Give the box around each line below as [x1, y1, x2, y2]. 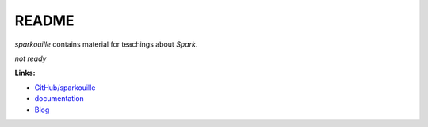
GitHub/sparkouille [34, 83, 96, 92]
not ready [14, 54, 47, 63]
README [14, 12, 75, 29]
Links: [14, 68, 36, 78]
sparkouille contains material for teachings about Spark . [14, 39, 198, 49]
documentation [34, 94, 85, 103]
